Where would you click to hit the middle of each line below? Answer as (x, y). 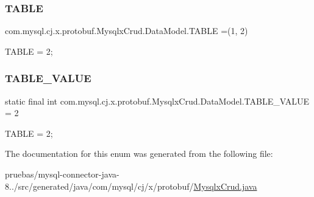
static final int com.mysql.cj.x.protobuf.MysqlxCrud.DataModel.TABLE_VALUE (157, 101)
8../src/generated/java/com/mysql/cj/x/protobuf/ (99, 186)
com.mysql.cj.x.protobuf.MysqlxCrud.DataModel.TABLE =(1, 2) (127, 31)
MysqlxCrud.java (225, 186)
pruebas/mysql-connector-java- (62, 174)
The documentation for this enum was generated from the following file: (139, 154)
